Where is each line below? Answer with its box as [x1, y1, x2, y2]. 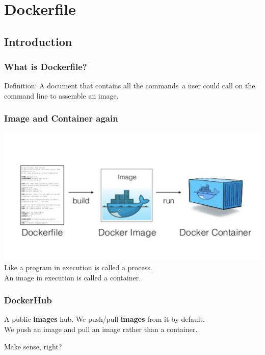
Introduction [4, 33, 72, 49]
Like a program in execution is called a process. [4, 262, 152, 272]
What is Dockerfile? [4, 60, 87, 73]
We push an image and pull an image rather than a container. [4, 323, 198, 334]
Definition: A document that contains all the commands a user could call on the [4, 80, 255, 91]
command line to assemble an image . [4, 90, 119, 101]
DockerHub [4, 294, 52, 306]
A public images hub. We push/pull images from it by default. [4, 314, 205, 324]
